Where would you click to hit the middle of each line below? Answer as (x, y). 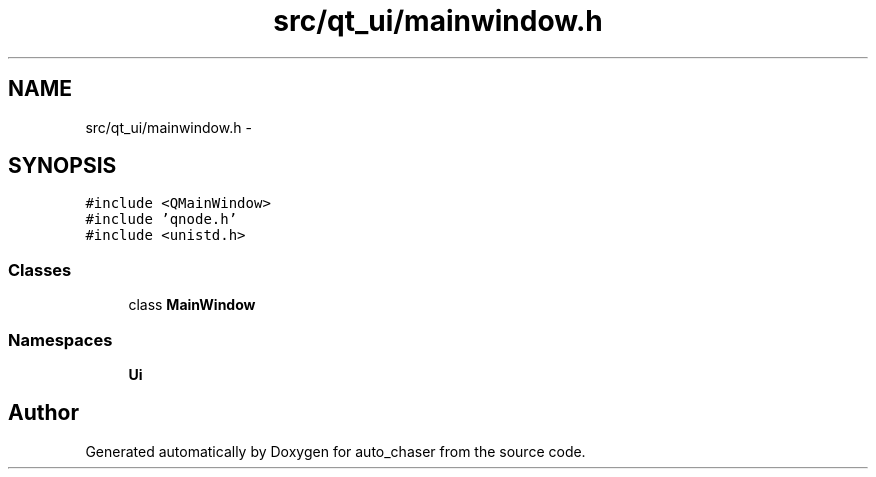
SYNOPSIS (62, 166)
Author (43, 413)
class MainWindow (192, 305)
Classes (40, 269)
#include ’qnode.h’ (161, 219)
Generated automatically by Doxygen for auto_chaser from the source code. (335, 451)
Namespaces (60, 339)
